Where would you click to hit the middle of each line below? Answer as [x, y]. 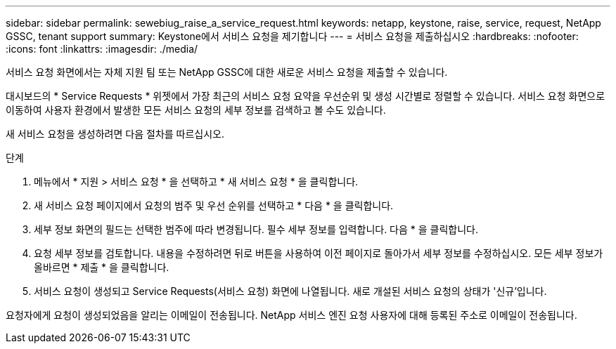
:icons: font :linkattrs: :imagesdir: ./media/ [102, 49]
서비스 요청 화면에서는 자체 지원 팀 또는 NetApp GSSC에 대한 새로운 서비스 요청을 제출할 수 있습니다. [227, 72]
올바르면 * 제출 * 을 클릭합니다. [102, 267]
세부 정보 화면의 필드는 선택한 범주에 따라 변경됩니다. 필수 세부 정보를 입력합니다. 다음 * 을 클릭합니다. [256, 229]
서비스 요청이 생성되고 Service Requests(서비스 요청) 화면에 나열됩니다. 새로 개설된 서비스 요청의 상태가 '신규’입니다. [290, 291]
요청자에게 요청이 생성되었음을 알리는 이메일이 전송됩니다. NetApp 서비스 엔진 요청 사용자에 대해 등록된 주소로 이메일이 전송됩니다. [291, 315]
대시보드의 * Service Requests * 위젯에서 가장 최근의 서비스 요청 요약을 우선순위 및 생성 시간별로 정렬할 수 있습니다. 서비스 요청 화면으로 [306, 96]
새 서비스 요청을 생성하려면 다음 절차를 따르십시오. [115, 134]
